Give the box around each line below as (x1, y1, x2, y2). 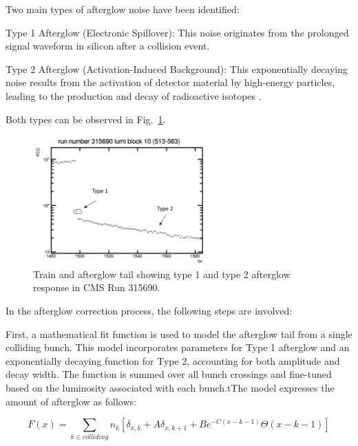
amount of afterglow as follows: (6, 394, 136, 408)
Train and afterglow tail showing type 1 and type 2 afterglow (33, 266, 291, 281)
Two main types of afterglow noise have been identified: (6, 2, 240, 16)
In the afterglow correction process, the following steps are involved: (6, 304, 293, 317)
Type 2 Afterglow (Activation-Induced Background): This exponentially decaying (6, 61, 348, 76)
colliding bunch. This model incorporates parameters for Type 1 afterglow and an (6, 340, 350, 354)
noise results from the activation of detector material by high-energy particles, (6, 75, 335, 89)
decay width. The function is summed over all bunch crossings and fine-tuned (6, 367, 332, 381)
